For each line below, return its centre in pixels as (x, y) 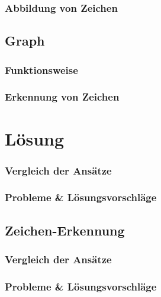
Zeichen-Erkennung (65, 230)
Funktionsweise (41, 70)
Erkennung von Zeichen (62, 97)
